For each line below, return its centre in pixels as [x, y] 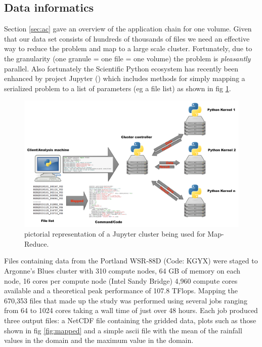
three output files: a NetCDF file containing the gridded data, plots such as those [130, 320]
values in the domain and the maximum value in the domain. [99, 340]
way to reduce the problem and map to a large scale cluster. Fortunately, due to [128, 48]
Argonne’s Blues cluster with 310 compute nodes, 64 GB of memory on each [122, 271]
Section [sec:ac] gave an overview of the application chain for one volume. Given [128, 29]
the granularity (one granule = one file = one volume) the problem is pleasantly [127, 58]
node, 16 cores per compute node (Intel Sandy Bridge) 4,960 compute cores [121, 280]
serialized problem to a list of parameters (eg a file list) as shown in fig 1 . [118, 88]
